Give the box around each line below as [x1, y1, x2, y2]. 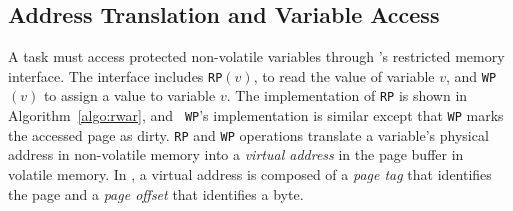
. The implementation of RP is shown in [226, 85, 468, 106]
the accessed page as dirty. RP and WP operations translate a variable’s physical [8, 124, 489, 145]
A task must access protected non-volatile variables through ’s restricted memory [8, 46, 505, 67]
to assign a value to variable [43, 85, 216, 106]
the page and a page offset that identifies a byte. [8, 183, 304, 204]
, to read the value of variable [253, 65, 435, 86]
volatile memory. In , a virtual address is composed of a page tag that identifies [8, 164, 492, 185]
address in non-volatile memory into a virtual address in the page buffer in [8, 144, 464, 165]
